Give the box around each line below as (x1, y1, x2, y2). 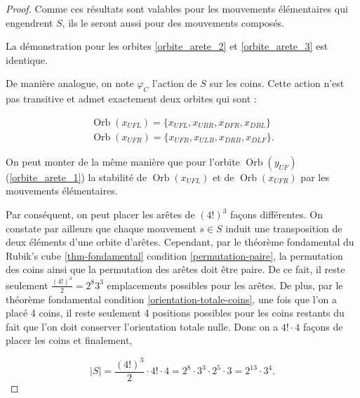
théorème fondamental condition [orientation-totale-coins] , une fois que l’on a (6, 291, 337, 306)
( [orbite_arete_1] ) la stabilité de (6, 169, 147, 184)
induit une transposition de (225, 220, 342, 235)
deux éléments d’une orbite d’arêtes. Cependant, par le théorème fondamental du (6, 234, 354, 249)
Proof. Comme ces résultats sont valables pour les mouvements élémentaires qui (6, 1, 348, 15)
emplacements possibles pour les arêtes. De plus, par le (107, 277, 343, 292)
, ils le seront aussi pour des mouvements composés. (62, 15, 285, 29)
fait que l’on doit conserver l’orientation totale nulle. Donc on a (6, 319, 279, 333)
